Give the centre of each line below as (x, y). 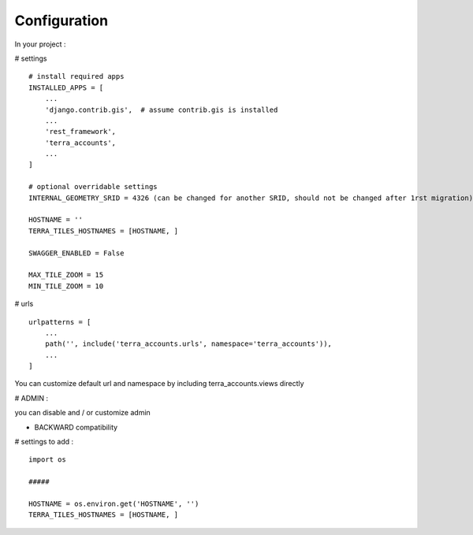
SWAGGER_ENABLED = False (76, 253)
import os (47, 460)
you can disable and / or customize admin (83, 413)
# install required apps (76, 76)
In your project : (40, 44)
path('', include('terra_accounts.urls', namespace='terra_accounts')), (188, 344)
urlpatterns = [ (60, 322)
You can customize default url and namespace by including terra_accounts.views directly (159, 384)
